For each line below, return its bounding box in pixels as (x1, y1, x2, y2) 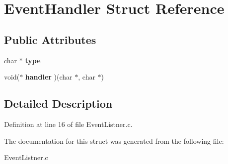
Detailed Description (4, 96, 113, 111)
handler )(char (25, 72, 73, 82)
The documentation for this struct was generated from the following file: (4, 135, 224, 146)
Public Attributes (4, 32, 96, 47)
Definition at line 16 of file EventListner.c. (4, 119, 133, 129)
